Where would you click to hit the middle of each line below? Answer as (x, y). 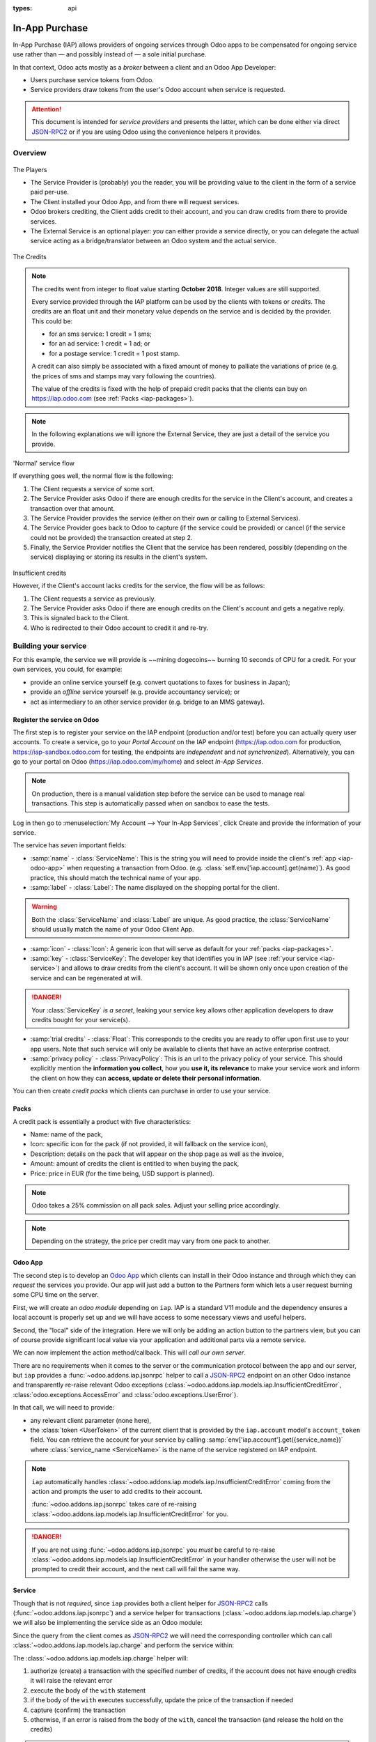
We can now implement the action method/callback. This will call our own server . (130, 1352)
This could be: (52, 321)
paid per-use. (50, 192)
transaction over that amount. (72, 508)
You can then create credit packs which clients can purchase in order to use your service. (142, 1091)
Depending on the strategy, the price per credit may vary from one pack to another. (151, 1241)
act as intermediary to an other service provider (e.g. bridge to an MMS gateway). (147, 702)
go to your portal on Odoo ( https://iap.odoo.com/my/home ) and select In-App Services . (138, 762)
